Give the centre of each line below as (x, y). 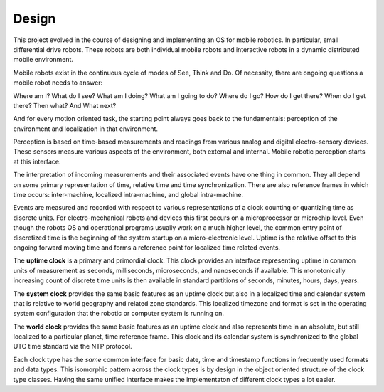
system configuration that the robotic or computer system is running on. (118, 314)
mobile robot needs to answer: (58, 83)
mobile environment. (43, 60)
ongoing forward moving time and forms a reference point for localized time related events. (147, 247)
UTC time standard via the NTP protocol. (73, 346)
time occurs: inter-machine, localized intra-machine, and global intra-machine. (128, 195)
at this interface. (37, 161)
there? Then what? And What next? (65, 105)
